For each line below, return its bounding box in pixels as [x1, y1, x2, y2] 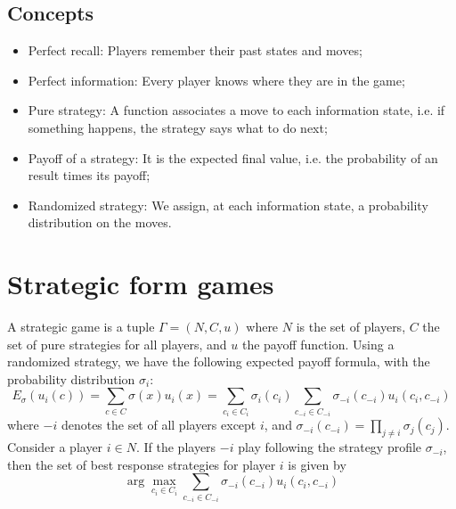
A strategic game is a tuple [7, 317, 155, 336]
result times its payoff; [28, 166, 151, 185]
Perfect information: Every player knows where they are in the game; [28, 70, 405, 89]
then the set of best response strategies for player [7, 455, 276, 473]
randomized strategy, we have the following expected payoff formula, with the [7, 352, 430, 371]
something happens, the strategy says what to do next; [28, 118, 328, 136]
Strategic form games [7, 266, 274, 302]
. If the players [135, 438, 216, 456]
